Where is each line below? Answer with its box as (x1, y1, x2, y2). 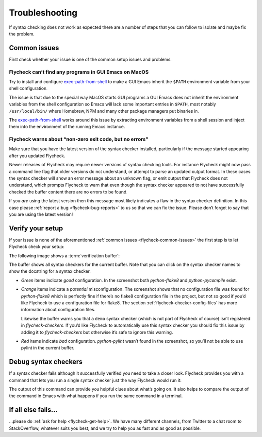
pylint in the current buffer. (21, 345, 75, 351)
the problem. (9, 31, 35, 36)
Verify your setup (9, 224, 63, 232)
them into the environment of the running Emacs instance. (9, 124, 125, 130)
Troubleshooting (9, 7, 78, 18)
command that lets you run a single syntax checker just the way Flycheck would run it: (9, 377, 182, 383)
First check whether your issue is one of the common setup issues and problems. (9, 56, 172, 62)
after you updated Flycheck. (9, 153, 65, 158)
